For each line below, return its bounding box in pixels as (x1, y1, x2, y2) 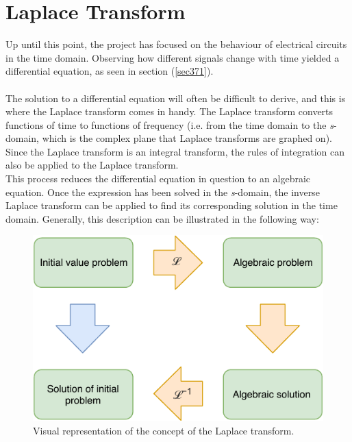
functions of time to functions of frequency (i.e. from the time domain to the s (5, 117, 334, 132)
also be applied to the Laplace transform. (5, 158, 179, 172)
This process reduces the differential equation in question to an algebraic (5, 171, 311, 186)
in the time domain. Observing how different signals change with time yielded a (5, 50, 340, 64)
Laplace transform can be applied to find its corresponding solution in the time (5, 198, 338, 212)
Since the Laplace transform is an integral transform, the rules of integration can (5, 144, 345, 158)
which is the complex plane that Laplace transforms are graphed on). (42, 131, 332, 145)
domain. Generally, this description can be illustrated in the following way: (5, 211, 319, 225)
